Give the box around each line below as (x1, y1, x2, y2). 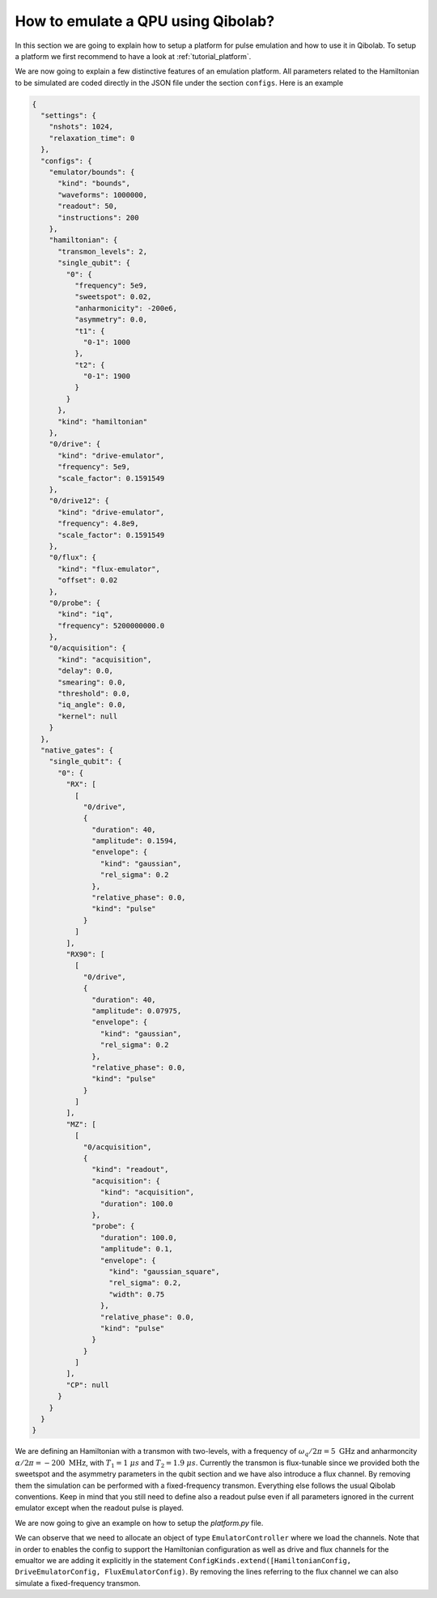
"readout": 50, (57, 202, 118, 211)
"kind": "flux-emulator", (57, 564, 161, 573)
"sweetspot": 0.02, (74, 292, 152, 301)
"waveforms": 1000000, (57, 190, 148, 199)
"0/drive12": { (49, 496, 109, 505)
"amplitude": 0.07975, (91, 1006, 182, 1016)
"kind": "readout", (91, 1165, 169, 1174)
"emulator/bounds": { (49, 168, 135, 177)
